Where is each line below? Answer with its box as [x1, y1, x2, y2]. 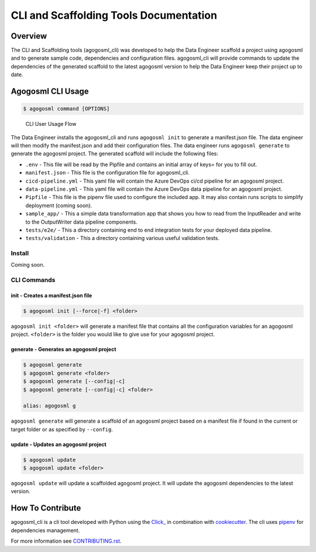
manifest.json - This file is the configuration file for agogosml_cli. [25, 169, 190, 176]
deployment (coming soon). [25, 202, 92, 209]
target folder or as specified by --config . [11, 426, 114, 433]
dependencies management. [11, 527, 80, 534]
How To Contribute [11, 503, 81, 513]
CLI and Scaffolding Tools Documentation [11, 9, 218, 22]
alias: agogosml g [23, 403, 76, 409]
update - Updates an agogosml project [11, 441, 107, 448]
